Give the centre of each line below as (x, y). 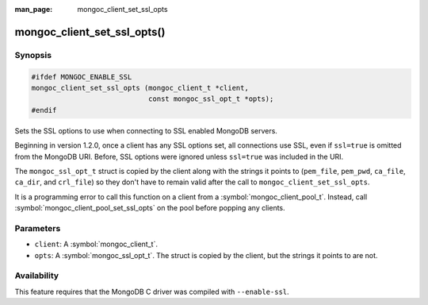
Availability (37, 276)
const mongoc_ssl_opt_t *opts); (211, 99)
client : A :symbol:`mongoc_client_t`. (96, 244)
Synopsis (33, 55)
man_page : (34, 9)
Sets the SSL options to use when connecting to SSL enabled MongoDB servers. (146, 130)
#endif (44, 110)
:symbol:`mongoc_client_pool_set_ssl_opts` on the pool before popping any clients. (150, 208)
